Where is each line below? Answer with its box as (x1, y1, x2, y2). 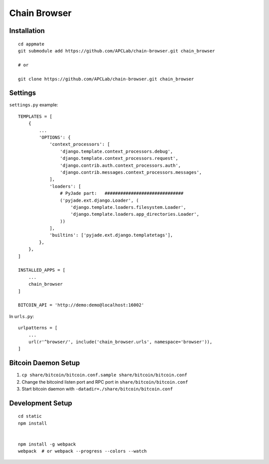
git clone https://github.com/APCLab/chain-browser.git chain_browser (18, 76, 194, 82)
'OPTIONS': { (39, 134, 71, 140)
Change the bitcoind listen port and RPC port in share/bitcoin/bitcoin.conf (21, 379, 188, 385)
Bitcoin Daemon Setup (9, 359, 80, 367)
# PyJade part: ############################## (60, 190, 184, 196)
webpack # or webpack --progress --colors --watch (18, 449, 147, 454)
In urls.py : (9, 313, 34, 319)
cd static (18, 414, 42, 419)
